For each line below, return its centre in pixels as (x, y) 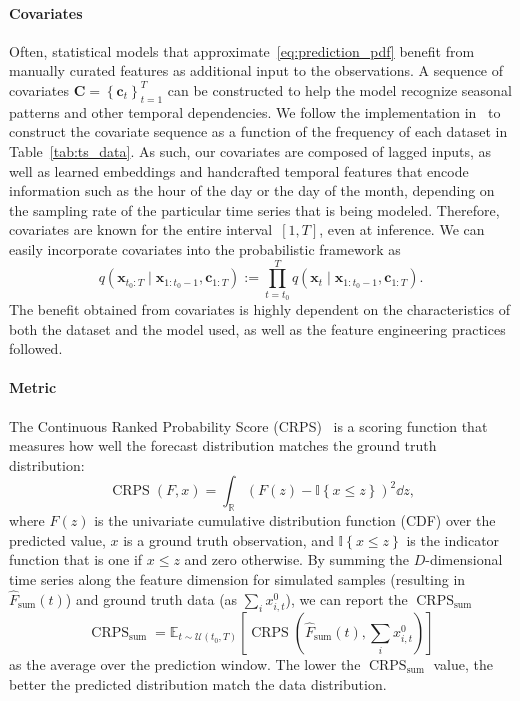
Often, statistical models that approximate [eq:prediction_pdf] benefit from (242, 50)
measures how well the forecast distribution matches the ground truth (223, 445)
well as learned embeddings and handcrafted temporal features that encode (239, 170)
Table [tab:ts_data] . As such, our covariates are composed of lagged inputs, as (250, 150)
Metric (33, 387)
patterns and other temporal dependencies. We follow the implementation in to (255, 111)
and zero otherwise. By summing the (297, 559)
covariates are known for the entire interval (141, 229)
